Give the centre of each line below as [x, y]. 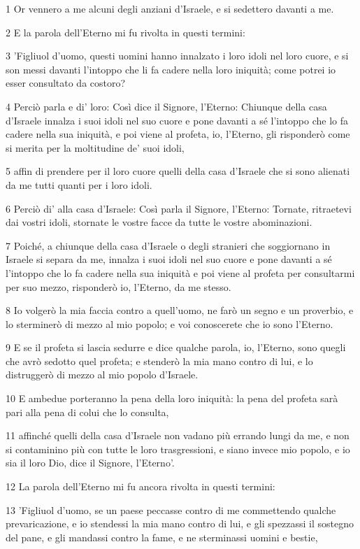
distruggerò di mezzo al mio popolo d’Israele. [102, 375]
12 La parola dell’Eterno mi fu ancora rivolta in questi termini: [141, 486]
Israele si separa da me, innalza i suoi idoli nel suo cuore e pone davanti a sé [169, 259]
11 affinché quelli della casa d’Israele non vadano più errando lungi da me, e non [178, 435]
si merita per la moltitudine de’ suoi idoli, [95, 147]
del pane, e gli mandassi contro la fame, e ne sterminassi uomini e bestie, [162, 537]
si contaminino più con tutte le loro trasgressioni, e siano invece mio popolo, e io [178, 449]
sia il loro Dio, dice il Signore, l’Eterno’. [90, 463]
